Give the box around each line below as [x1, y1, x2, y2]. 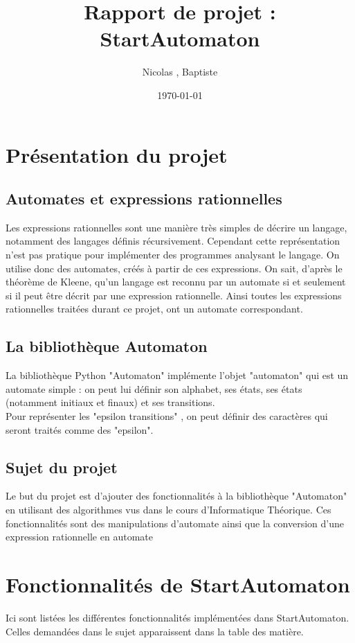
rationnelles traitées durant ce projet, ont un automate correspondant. [6, 301, 303, 316]
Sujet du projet [6, 456, 118, 477]
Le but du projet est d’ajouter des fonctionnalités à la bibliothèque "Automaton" [6, 488, 347, 503]
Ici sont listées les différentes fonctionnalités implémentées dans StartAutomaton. [6, 610, 349, 624]
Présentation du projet [6, 140, 228, 168]
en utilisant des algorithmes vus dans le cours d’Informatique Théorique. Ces [6, 502, 331, 517]
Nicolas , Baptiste [142, 64, 218, 79]
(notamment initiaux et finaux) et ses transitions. [6, 395, 215, 409]
